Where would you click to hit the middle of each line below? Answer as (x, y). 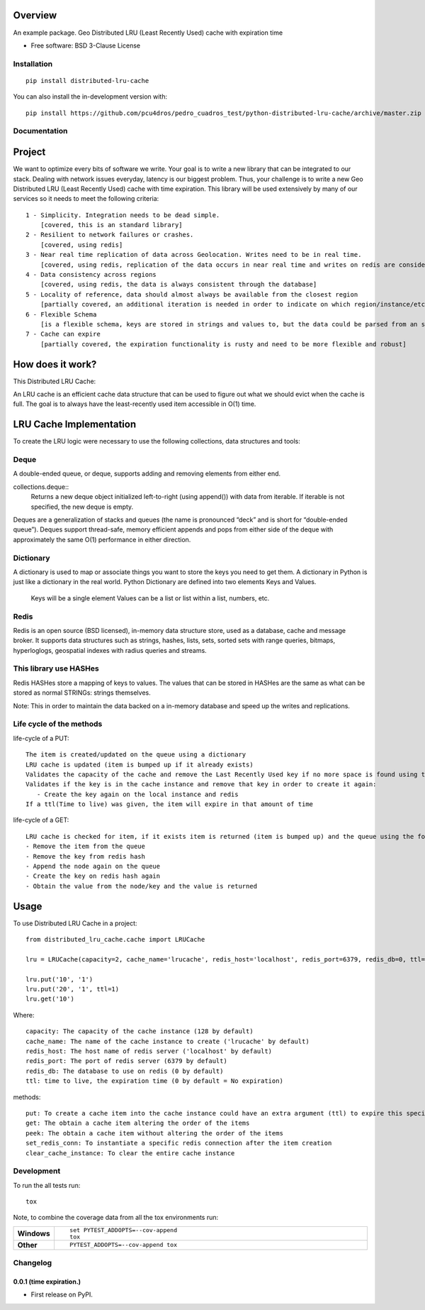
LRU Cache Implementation (75, 425)
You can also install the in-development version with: (90, 97)
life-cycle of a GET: (41, 820)
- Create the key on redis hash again (93, 876)
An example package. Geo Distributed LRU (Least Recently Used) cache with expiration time (148, 33)
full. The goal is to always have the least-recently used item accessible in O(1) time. (135, 404)
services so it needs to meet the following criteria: (86, 199)
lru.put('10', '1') (59, 979)
